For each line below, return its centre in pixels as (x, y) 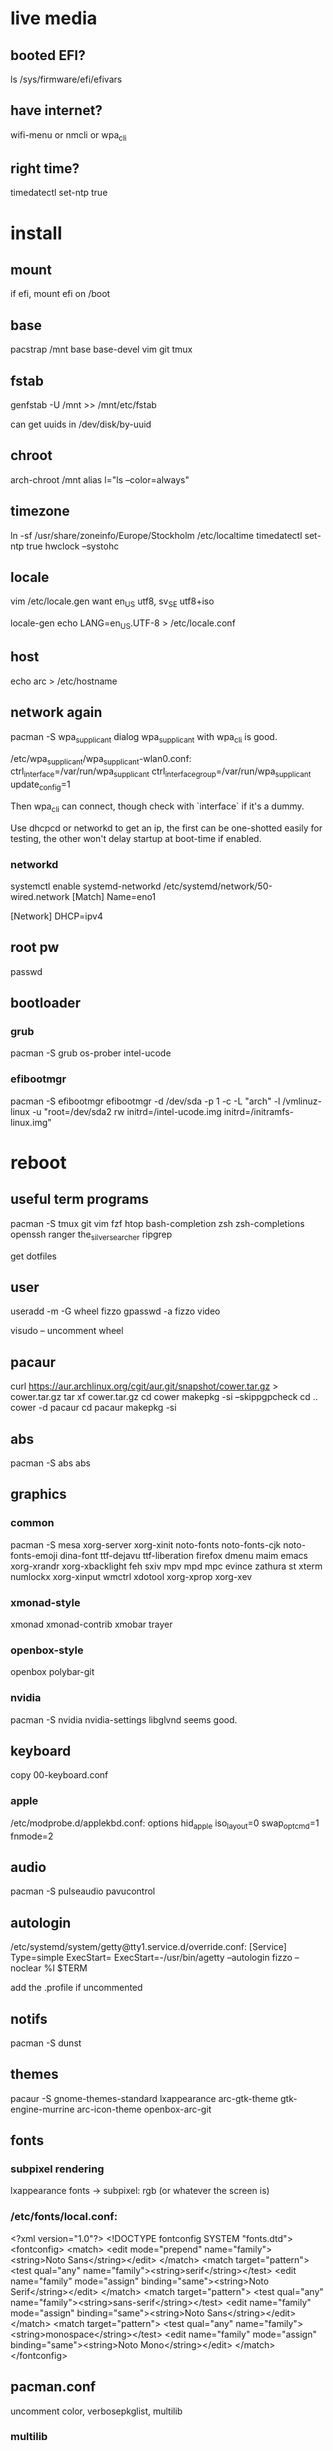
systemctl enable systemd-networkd (86, 886)
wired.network (40, 896)
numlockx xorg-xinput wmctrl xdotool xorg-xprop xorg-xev (131, 1576)
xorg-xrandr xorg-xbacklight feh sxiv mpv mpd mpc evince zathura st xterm (166, 1566)
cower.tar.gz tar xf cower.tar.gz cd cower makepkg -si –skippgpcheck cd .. (164, 1397)
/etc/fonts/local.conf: (64, 2217)
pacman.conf (53, 2387)
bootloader (46, 1003)
